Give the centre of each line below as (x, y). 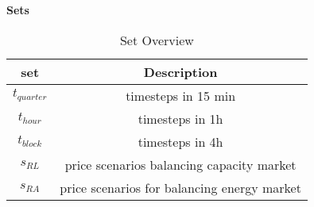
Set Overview (157, 40)
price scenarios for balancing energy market (180, 187)
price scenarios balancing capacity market (180, 164)
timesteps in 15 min (181, 95)
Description (180, 71)
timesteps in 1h (180, 118)
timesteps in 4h (180, 141)
